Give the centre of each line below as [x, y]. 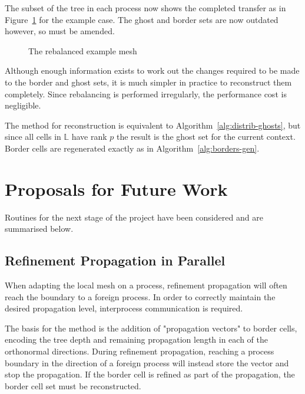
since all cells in [33, 137]
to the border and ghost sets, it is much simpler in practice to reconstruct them [148, 82]
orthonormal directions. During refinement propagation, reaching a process [140, 351]
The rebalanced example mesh [83, 50]
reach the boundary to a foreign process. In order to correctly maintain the [140, 296]
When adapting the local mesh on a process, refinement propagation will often [146, 285]
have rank [89, 137]
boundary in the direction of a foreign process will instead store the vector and [147, 362]
